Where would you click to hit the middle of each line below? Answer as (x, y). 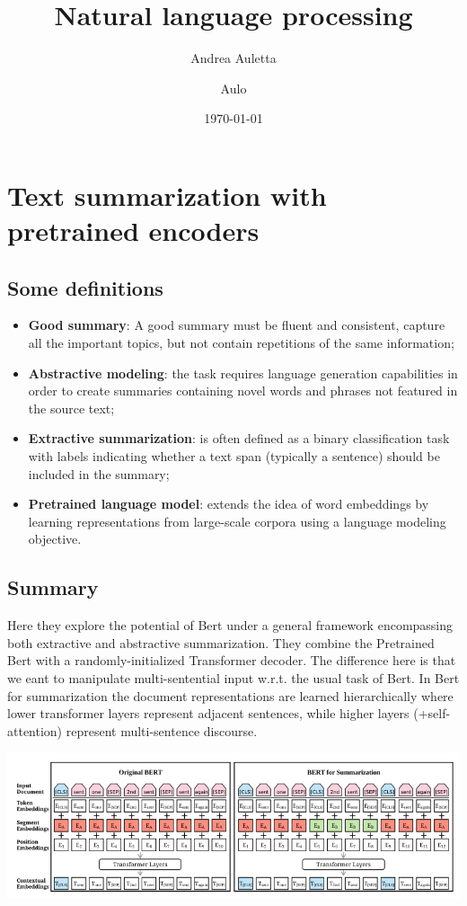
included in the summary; (99, 473)
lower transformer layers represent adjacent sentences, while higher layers (208, 713)
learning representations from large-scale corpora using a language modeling (237, 521)
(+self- (432, 713)
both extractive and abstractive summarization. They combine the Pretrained (221, 642)
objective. (55, 539)
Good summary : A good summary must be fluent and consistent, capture (237, 325)
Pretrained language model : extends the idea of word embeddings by (229, 504)
